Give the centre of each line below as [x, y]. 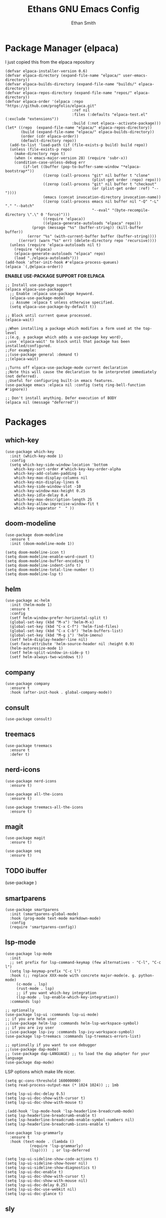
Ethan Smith [83, 23]
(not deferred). [22, 376]
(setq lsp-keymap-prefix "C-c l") [45, 971]
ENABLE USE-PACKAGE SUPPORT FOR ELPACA [55, 276]
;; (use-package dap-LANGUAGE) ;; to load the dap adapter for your [78, 1054]
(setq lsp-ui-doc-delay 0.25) [37, 1185]
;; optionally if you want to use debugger [51, 1045]
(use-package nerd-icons [31, 781]
